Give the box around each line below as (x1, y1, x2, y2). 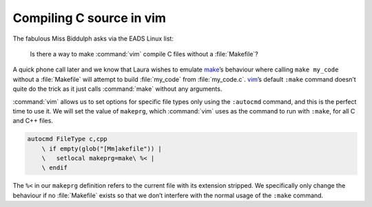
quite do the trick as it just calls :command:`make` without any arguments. (12, 85, 223, 93)
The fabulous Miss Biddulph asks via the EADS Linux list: (12, 34, 174, 43)
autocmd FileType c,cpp (27, 135, 108, 143)
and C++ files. (12, 117, 53, 125)
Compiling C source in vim (12, 10, 167, 25)
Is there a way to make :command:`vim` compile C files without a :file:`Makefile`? (30, 50, 258, 58)
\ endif (41, 164, 68, 172)
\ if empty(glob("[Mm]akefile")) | (41, 144, 162, 153)
